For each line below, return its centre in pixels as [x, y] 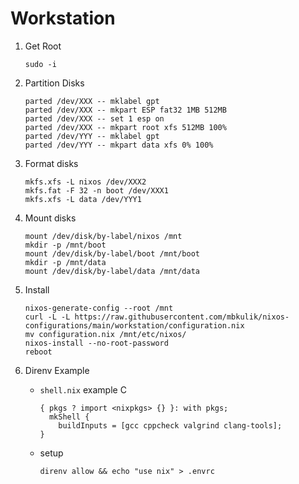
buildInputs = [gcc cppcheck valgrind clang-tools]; [170, 425]
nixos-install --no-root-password [96, 343]
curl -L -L [47, 317]
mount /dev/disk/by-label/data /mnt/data [112, 271]
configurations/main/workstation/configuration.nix [134, 325]
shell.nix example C [83, 389]
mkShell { [69, 417]
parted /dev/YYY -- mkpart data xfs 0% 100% [119, 145]
